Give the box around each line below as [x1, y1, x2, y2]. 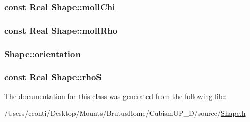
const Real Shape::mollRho [4, 23, 118, 36]
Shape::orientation [4, 47, 81, 60]
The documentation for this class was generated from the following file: [4, 90, 226, 101]
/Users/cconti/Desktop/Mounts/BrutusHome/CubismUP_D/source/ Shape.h [4, 108, 246, 118]
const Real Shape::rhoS [4, 70, 102, 83]
